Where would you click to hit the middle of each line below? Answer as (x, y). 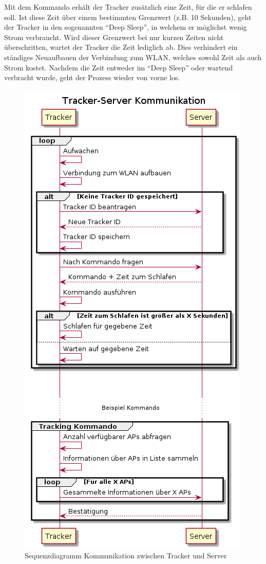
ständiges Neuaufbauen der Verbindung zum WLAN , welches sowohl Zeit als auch (133, 57)
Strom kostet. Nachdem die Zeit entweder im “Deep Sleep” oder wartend (119, 67)
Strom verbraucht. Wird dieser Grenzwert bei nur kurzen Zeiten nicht (114, 37)
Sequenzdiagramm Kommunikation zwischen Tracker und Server (126, 556)
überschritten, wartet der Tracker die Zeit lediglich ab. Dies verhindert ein (121, 47)
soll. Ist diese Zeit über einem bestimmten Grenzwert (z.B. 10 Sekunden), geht (128, 17)
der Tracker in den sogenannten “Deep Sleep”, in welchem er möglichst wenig (126, 27)
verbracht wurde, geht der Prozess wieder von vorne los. (92, 77)
